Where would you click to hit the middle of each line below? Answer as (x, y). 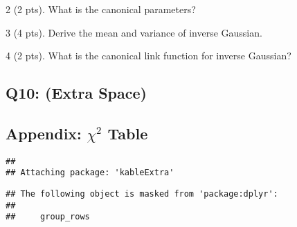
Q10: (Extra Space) (76, 93)
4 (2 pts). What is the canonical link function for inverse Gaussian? (148, 56)
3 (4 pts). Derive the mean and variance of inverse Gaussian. (134, 32)
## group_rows (48, 217)
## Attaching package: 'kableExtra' (90, 173)
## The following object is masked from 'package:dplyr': (142, 194)
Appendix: (44, 133)
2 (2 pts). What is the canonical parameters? (101, 9)
